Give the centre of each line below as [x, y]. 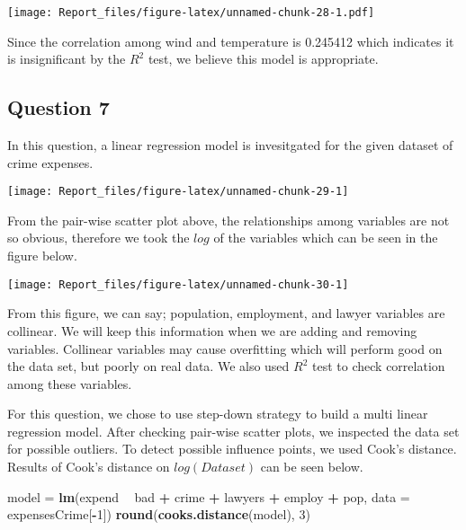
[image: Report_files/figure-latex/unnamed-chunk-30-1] [178, 284]
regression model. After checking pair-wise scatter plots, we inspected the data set [233, 431]
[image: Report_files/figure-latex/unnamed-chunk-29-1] [178, 192]
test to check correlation [379, 366]
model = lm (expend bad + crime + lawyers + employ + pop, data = [209, 496]
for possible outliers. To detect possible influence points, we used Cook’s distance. [232, 449]
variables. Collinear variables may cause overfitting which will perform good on [225, 348]
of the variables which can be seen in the [326, 238]
